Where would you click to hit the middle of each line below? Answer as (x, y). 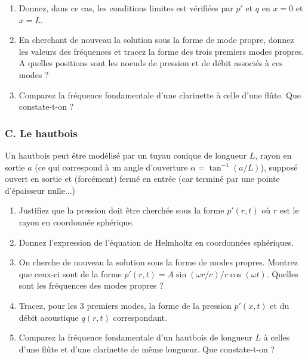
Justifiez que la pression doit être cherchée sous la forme (121, 210)
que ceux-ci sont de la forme (70, 273)
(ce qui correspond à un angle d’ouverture (111, 167)
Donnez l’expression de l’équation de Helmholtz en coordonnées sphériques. (156, 242)
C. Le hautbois (41, 133)
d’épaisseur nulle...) (40, 190)
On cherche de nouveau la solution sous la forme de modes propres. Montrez (158, 262)
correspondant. (140, 317)
